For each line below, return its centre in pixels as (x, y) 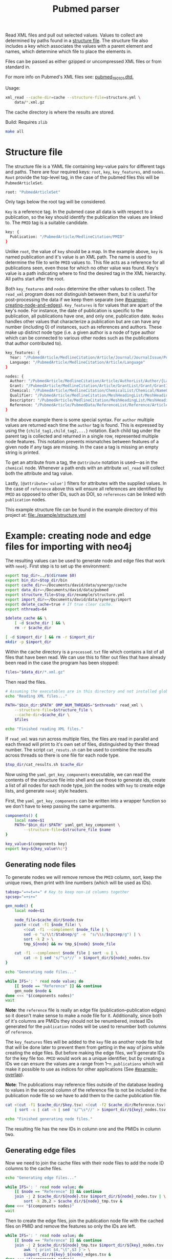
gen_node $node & (33, 991)
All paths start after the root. (35, 279)
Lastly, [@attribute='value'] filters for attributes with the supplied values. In (86, 483)
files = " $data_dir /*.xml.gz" (35, 672)
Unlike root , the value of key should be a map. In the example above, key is (84, 252)
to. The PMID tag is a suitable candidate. (47, 223)
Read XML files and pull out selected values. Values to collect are (74, 35)
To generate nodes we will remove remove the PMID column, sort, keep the (84, 877)
